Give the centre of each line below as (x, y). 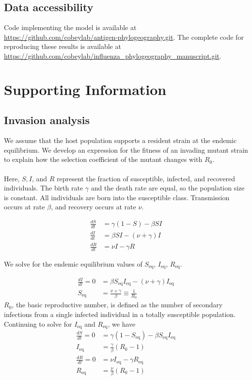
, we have (122, 324)
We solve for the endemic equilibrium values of (73, 264)
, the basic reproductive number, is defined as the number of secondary (117, 305)
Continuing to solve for (38, 324)
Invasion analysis (47, 120)
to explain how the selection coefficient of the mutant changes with (103, 159)
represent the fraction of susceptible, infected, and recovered (146, 178)
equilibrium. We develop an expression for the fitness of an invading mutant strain (126, 150)
